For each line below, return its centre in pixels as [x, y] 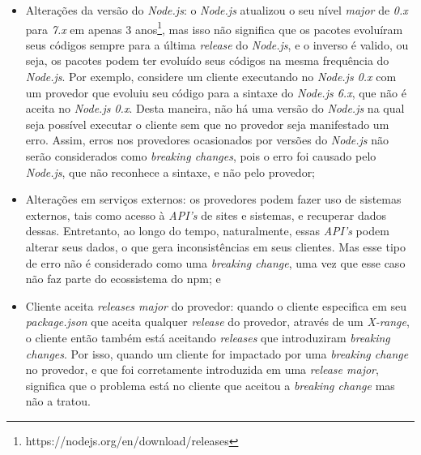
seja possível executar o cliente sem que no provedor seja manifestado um [207, 124]
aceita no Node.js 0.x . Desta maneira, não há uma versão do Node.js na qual [215, 108]
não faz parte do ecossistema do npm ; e [123, 279]
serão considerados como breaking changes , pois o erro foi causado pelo [201, 156]
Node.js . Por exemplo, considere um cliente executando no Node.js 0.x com [211, 77]
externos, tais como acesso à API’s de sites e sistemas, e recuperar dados [206, 215]
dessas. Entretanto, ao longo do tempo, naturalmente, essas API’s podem [207, 231]
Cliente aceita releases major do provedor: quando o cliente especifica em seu [216, 305]
